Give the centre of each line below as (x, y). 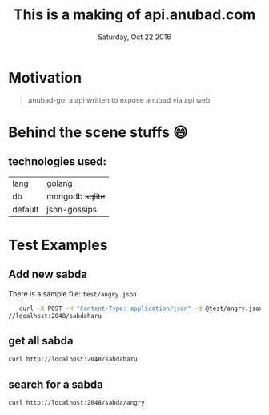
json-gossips (72, 209)
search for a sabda (56, 384)
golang (60, 183)
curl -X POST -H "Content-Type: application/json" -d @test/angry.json (141, 308)
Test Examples (58, 245)
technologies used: (57, 162)
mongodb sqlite (76, 196)
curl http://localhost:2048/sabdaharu (73, 359)
